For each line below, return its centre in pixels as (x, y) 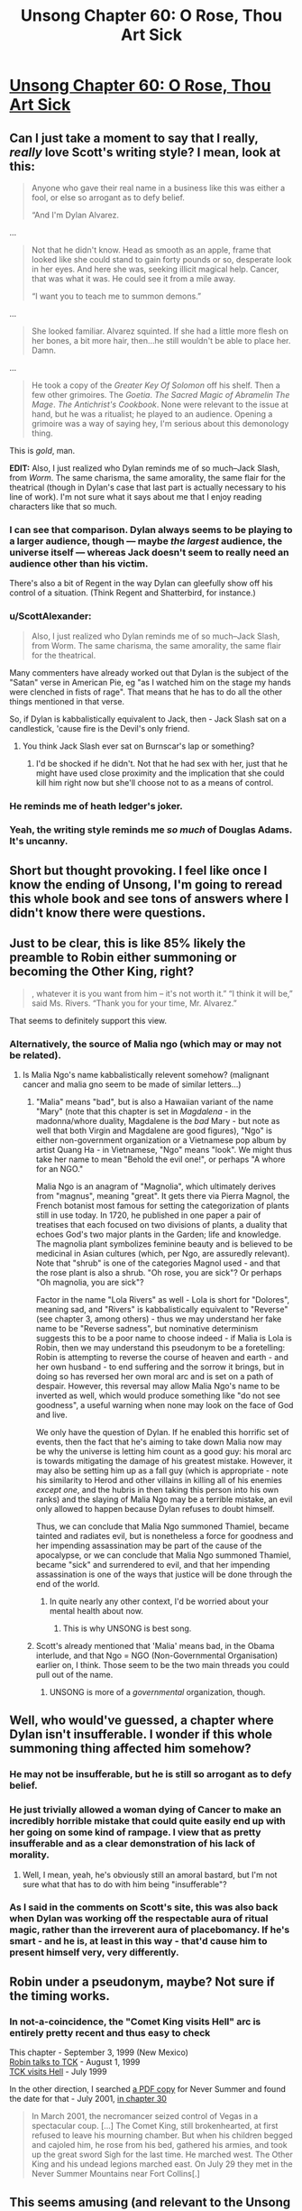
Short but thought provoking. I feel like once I (138, 870)
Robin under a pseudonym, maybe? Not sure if (142, 1981)
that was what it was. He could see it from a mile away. (133, 279)
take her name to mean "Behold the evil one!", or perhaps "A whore (160, 1159)
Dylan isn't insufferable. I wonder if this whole (141, 1734)
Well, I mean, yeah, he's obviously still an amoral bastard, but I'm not (150, 1875)
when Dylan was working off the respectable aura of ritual (139, 1919)
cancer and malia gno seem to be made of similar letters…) (132, 1084)
